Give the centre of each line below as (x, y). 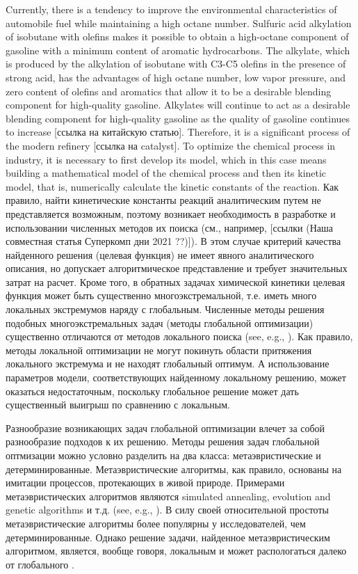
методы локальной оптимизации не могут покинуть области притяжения (159, 350)
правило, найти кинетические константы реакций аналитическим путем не (163, 200)
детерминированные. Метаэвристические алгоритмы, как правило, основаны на (174, 469)
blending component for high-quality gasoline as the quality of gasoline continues (178, 118)
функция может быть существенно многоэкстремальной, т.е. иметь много (161, 295)
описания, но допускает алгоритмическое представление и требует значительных (177, 268)
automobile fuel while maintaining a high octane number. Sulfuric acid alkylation (179, 23)
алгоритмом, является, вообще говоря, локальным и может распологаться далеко (176, 551)
